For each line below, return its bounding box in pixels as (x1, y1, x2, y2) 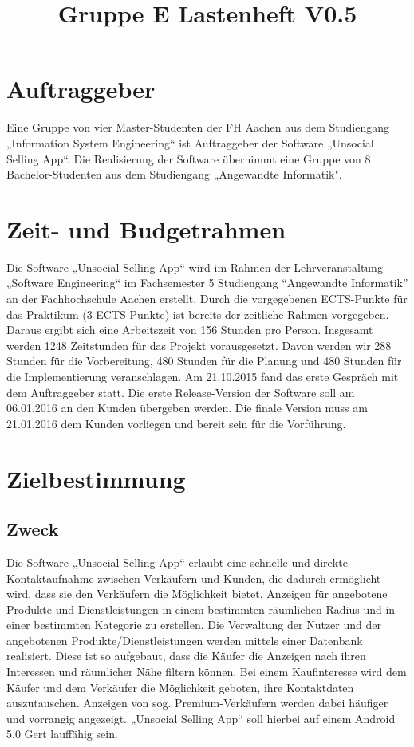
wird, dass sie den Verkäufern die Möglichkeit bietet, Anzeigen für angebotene (6, 585, 388, 602)
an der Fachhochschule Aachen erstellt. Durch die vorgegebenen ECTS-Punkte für (6, 290, 408, 306)
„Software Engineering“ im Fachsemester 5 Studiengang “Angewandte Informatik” (6, 274, 408, 291)
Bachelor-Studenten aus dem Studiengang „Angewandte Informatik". (6, 166, 342, 183)
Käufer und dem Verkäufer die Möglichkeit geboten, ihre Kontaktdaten (6, 678, 354, 695)
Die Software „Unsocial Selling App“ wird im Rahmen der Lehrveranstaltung (6, 258, 383, 275)
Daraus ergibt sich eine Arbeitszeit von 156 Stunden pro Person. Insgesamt (6, 321, 373, 338)
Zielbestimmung (6, 462, 186, 494)
